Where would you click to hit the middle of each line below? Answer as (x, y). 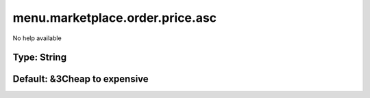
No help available (37, 38)
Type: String (40, 58)
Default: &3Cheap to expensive (81, 79)
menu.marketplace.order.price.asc (115, 18)
